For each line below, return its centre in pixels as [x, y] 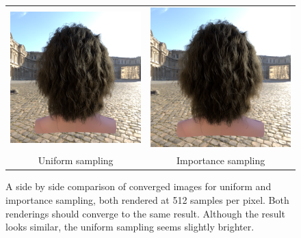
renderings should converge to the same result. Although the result [145, 213]
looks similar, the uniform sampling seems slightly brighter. [130, 227]
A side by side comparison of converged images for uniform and [139, 186]
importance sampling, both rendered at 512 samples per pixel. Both [147, 199]
